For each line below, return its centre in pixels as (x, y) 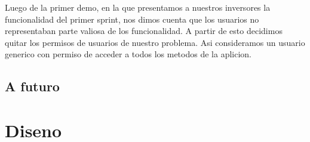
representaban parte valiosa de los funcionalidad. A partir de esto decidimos (144, 31)
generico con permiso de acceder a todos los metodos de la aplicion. (128, 54)
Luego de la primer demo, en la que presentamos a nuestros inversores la (138, 7)
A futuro (32, 86)
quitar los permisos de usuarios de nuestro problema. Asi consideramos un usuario (155, 42)
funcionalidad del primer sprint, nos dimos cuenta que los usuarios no (132, 19)
